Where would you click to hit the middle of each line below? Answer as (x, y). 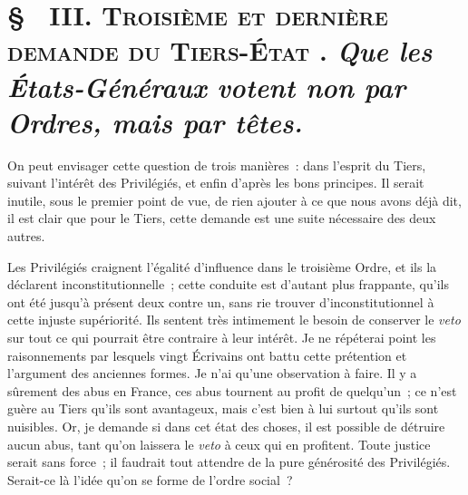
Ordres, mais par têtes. (155, 121)
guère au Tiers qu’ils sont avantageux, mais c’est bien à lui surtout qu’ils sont (223, 408)
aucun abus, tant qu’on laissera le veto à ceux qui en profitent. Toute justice (219, 444)
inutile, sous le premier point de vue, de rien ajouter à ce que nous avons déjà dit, (234, 200)
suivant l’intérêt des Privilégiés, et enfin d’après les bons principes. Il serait (216, 183)
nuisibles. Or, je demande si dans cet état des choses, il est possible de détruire (226, 426)
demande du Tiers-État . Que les (220, 51)
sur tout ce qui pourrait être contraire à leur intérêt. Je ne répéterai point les (222, 338)
